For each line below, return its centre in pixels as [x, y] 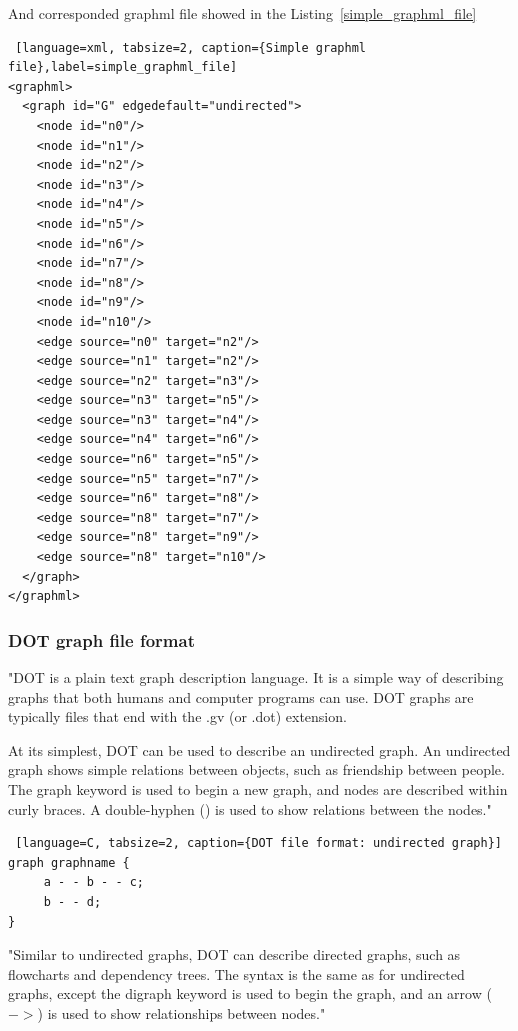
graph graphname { [69, 862]
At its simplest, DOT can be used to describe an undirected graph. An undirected [259, 749]
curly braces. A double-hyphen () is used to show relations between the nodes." [250, 808]
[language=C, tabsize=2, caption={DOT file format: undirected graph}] [258, 843]
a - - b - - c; [94, 882]
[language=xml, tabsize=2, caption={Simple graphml [190, 47]
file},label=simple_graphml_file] [123, 67]
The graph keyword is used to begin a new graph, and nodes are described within [258, 789]
